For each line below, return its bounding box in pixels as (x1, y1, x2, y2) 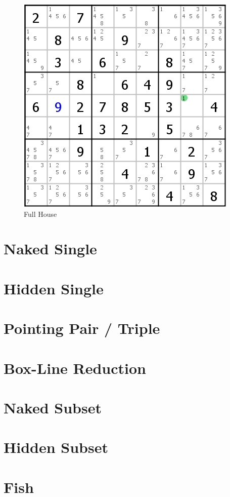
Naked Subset (4, 397, 102, 417)
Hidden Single (4, 278, 104, 298)
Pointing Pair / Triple (4, 318, 160, 338)
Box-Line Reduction (4, 357, 146, 378)
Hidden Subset (4, 437, 108, 457)
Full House (24, 208, 57, 219)
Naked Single (4, 238, 97, 259)
